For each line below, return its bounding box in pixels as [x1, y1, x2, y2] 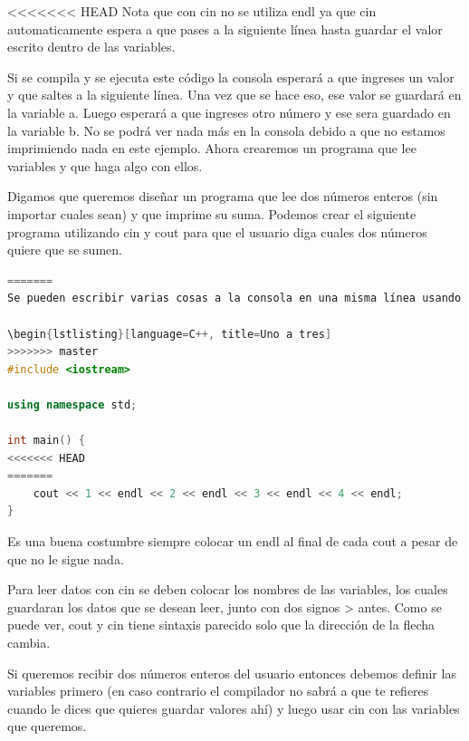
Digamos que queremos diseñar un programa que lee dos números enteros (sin [7, 187, 438, 206]
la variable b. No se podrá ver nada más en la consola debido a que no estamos [7, 120, 445, 140]
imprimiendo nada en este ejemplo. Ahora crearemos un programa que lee [7, 139, 416, 158]
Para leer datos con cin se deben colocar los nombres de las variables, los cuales [7, 580, 448, 599]
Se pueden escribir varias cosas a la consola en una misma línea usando [7, 292, 462, 305]
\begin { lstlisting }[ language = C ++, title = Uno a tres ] [7, 327, 332, 341]
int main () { [7, 434, 85, 447]
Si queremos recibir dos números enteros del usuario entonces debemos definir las [7, 663, 456, 682]
